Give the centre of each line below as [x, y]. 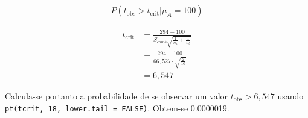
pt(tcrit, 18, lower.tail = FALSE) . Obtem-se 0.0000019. [117, 107]
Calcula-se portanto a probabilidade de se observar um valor [117, 95]
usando [290, 95]
